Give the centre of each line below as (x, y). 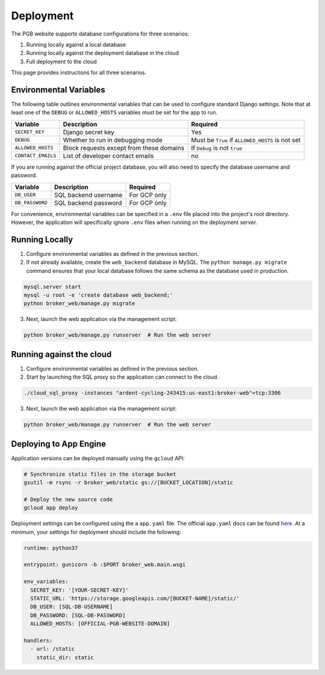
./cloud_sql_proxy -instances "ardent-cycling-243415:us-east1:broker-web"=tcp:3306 (152, 393)
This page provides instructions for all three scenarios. (79, 73)
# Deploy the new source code (68, 499)
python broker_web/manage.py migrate (79, 303)
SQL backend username (88, 194)
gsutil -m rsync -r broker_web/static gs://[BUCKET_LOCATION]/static (128, 483)
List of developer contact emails (108, 155)
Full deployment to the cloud (62, 61)
